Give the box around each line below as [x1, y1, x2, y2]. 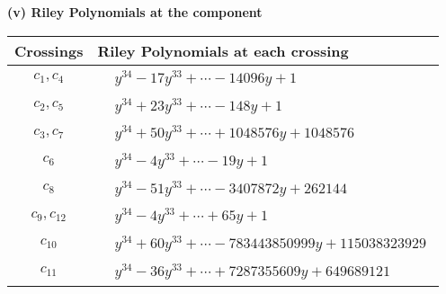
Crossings [14, 40, 84, 61]
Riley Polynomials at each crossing [97, 40, 349, 61]
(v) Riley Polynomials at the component [7, 3, 263, 21]
